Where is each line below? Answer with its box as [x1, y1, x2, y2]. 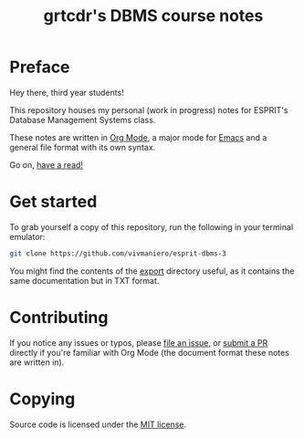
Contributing [9, 307, 109, 328]
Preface [9, 57, 70, 78]
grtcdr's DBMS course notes [43, 5, 264, 26]
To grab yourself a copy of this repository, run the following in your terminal [9, 221, 294, 233]
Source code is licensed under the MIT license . [9, 419, 187, 430]
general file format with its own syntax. [9, 141, 156, 152]
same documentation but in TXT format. [9, 275, 160, 286]
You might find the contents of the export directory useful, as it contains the [9, 266, 295, 276]
